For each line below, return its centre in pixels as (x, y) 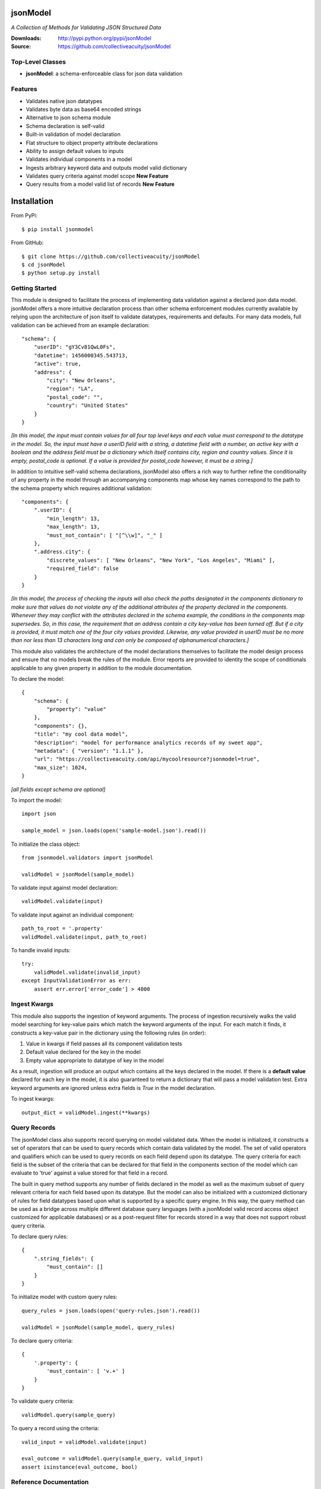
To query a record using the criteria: (55, 1428)
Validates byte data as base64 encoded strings (84, 109)
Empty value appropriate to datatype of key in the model (95, 1060)
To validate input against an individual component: (73, 915)
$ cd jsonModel (44, 264)
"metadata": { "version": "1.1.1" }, (89, 751)
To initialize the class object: (45, 844)
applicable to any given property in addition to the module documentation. (102, 668)
